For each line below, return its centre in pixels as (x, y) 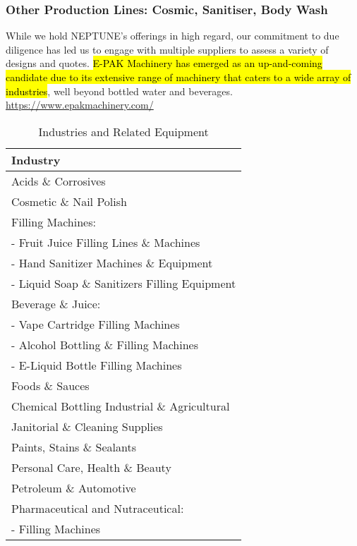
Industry (36, 159)
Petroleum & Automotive (74, 487)
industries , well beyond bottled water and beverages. (119, 91)
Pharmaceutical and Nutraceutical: (98, 508)
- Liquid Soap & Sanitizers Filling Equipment (124, 283)
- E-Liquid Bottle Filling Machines (97, 365)
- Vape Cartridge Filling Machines (96, 324)
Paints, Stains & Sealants (74, 447)
